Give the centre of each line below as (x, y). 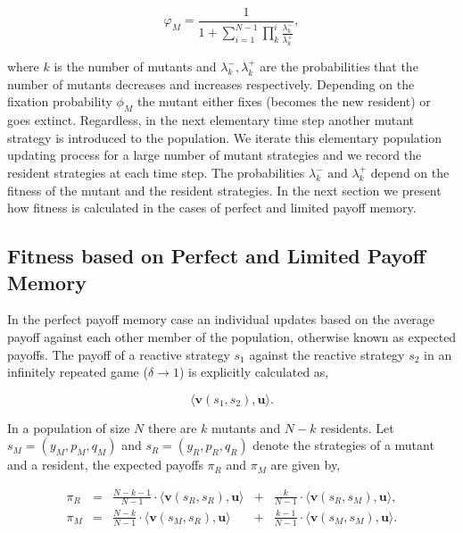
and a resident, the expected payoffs (105, 465)
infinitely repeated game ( (78, 372)
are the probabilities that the (339, 67)
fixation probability (60, 101)
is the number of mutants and (135, 67)
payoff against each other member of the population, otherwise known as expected (232, 337)
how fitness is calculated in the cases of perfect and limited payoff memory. (212, 208)
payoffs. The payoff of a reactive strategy (119, 354)
